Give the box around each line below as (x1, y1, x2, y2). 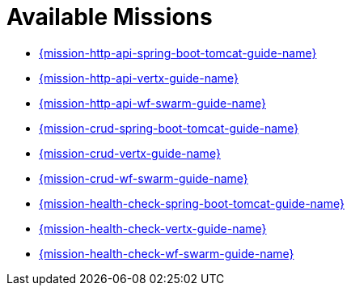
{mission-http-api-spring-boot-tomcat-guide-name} (39, 45, 317, 60)
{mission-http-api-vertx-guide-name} (39, 70, 239, 85)
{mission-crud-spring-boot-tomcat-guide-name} (39, 121, 299, 135)
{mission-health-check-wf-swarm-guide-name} (39, 246, 294, 260)
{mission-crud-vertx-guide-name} (39, 146, 221, 160)
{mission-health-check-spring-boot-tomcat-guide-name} (39, 196, 345, 210)
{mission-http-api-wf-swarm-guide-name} (39, 95, 266, 110)
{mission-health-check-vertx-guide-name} (39, 221, 267, 235)
